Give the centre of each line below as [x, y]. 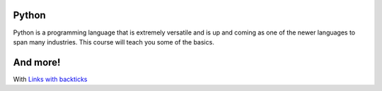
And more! [37, 62]
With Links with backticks [50, 79]
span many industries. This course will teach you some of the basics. [114, 42]
